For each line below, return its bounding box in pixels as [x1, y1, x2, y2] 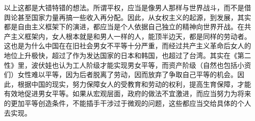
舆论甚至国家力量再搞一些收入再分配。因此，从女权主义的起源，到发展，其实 [4, 12, 251, 22]
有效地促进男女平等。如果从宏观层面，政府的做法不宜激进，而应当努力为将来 [4, 88, 251, 99]
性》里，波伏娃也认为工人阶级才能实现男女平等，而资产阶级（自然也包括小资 [4, 60, 251, 70]
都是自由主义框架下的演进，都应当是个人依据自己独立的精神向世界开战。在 [4, 21, 244, 32]
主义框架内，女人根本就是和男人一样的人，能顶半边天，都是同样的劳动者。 [10, 31, 251, 41]
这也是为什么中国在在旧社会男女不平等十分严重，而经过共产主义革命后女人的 [4, 40, 251, 51]
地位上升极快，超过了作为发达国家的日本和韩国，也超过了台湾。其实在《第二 [4, 50, 251, 60]
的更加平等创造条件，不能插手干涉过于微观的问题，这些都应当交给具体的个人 [4, 98, 251, 108]
